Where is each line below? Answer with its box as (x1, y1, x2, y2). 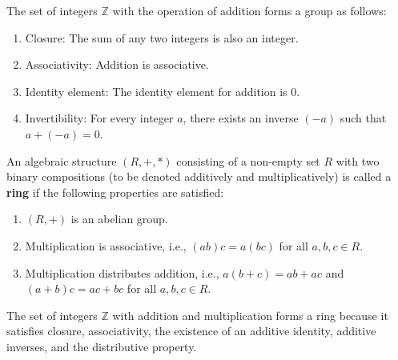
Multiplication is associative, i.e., (25, 237, 187, 254)
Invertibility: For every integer (25, 110, 174, 126)
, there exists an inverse (183, 110, 299, 126)
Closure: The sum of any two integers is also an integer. (25, 29, 299, 46)
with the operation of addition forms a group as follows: (112, 2, 387, 18)
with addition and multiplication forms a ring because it (112, 306, 388, 323)
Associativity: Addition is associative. (25, 56, 209, 73)
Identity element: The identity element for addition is (25, 82, 287, 99)
